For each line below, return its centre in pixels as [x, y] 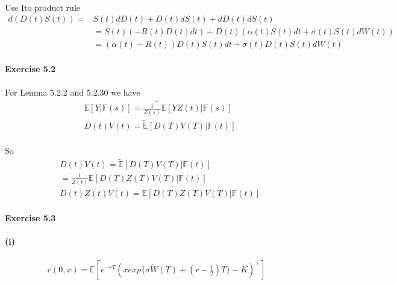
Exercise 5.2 [30, 68]
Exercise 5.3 [30, 217]
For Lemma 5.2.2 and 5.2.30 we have [73, 92]
